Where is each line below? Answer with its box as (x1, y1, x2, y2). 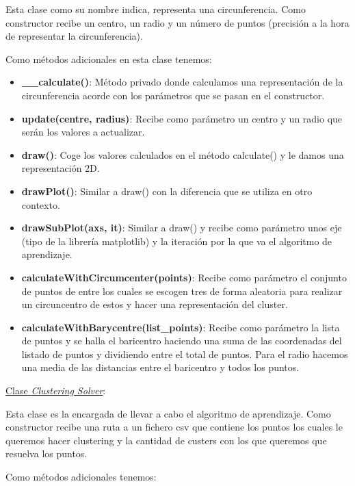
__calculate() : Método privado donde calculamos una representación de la (21, 75, 343, 89)
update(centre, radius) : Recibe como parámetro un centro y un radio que (21, 111, 343, 125)
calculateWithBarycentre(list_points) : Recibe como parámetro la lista (21, 320, 340, 334)
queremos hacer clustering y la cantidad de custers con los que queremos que (5, 433, 327, 447)
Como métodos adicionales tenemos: (5, 470, 157, 484)
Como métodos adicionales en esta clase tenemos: (5, 51, 212, 66)
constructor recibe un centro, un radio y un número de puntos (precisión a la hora (5, 15, 350, 29)
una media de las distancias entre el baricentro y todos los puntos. (21, 360, 300, 374)
